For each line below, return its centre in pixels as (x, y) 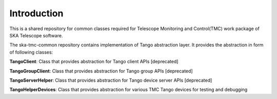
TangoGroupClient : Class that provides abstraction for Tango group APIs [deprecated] (101, 71)
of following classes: (31, 52)
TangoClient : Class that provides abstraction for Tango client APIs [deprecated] (94, 62)
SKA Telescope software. (36, 35)
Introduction (36, 13)
